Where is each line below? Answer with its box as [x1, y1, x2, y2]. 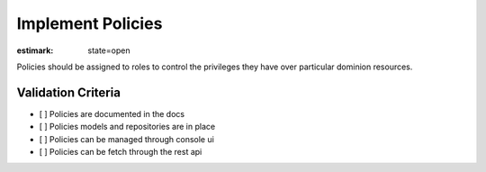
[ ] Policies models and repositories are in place [39, 122, 216, 132]
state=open [87, 45, 130, 56]
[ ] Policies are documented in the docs [39, 108, 184, 119]
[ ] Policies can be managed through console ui [39, 133, 215, 144]
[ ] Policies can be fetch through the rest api [39, 147, 202, 158]
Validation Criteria [16, 85, 121, 100]
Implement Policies [16, 14, 163, 33]
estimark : [16, 45, 54, 56]
